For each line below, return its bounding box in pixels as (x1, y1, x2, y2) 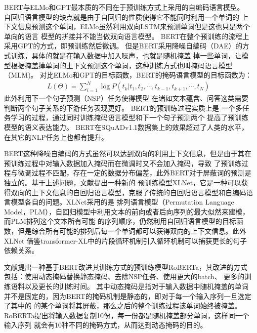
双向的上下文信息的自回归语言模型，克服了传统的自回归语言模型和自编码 (10, 187, 246, 197)
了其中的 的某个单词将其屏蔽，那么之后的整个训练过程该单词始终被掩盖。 (4, 300, 242, 311)
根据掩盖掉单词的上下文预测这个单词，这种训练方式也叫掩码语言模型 (10, 60, 232, 70)
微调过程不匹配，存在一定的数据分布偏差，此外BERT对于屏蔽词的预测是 (17, 167, 252, 178)
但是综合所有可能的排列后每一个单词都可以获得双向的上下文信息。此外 (17, 226, 246, 236)
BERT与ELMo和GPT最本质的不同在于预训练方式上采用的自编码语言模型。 (4, 2, 244, 12)
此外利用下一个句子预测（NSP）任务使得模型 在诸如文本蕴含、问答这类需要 (4, 93, 249, 103)
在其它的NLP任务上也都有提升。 (4, 131, 108, 142)
